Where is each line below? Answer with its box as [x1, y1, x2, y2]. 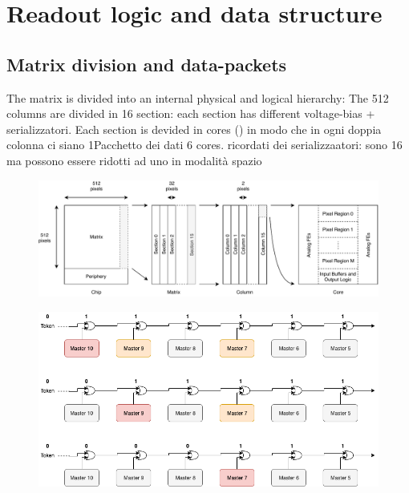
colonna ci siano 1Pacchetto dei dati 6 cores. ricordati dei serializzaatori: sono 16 [6, 136, 403, 153]
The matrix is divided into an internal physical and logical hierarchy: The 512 [6, 89, 389, 106]
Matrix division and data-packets [6, 51, 287, 76]
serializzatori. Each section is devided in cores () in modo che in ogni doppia [6, 120, 382, 137]
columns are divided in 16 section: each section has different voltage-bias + [6, 105, 375, 122]
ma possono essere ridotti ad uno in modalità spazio [6, 152, 262, 168]
